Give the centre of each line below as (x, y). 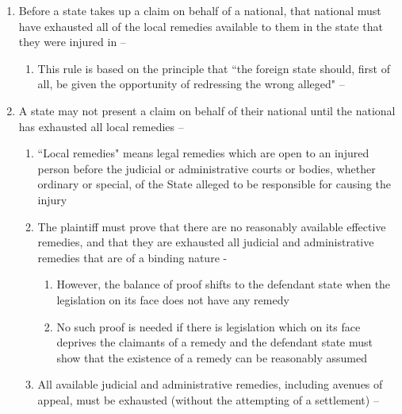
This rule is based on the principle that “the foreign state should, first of (214, 68)
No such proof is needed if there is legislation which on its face (209, 326)
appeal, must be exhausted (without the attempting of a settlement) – (208, 399)
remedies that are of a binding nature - (132, 257)
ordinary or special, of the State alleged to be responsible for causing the (214, 184)
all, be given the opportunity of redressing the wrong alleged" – (191, 84)
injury (52, 199)
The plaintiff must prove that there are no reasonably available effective (212, 226)
